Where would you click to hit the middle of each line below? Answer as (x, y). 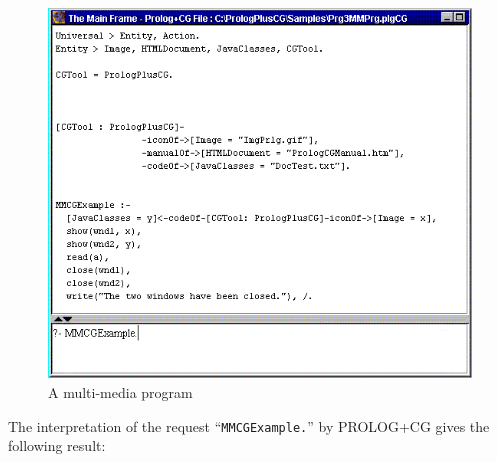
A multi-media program (120, 391)
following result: (57, 445)
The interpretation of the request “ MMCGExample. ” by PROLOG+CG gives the (249, 425)
